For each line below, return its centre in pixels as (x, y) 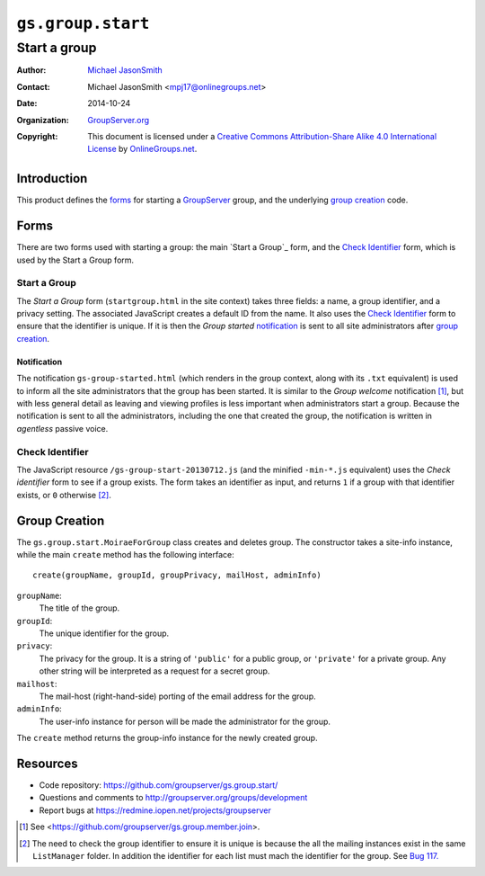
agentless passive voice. (62, 428)
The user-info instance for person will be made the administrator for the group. (185, 721)
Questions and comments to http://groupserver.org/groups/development (173, 798)
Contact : (34, 86)
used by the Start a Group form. (75, 260)
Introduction (52, 179)
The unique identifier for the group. (104, 633)
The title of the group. (79, 608)
